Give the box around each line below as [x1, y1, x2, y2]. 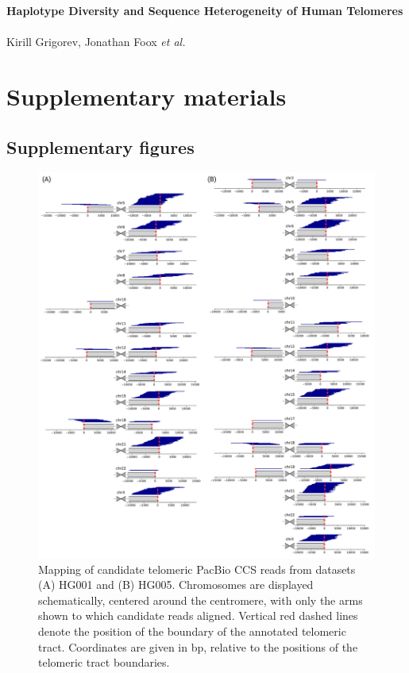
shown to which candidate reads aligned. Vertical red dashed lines [38, 607, 358, 624]
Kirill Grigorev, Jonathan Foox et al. [6, 33, 186, 50]
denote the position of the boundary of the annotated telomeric [38, 622, 346, 639]
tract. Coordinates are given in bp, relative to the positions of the [38, 638, 358, 655]
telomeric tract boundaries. [38, 654, 170, 671]
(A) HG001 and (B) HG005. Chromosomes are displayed [38, 576, 314, 593]
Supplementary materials [6, 79, 287, 112]
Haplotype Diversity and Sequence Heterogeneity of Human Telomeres [6, 2, 403, 18]
